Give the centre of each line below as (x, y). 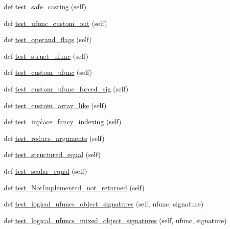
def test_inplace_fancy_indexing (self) (63, 122)
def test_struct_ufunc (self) (46, 56)
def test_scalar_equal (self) (46, 171)
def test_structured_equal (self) (52, 154)
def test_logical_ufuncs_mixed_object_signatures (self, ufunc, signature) (115, 220)
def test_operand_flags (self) (48, 39)
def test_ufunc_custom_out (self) (56, 23)
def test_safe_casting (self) (45, 6)
